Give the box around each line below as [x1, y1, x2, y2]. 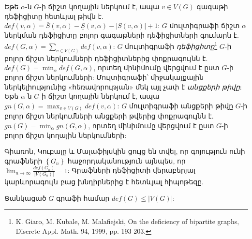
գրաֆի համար [56, 193, 110, 203]
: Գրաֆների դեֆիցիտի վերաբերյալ [67, 165, 196, 175]
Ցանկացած [4, 193, 46, 203]
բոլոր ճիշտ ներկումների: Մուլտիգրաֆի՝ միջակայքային [4, 72, 204, 82]
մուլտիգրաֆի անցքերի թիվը [129, 100, 233, 110]
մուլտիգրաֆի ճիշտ [169, 20, 240, 30]
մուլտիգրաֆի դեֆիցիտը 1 [125, 40, 218, 51]
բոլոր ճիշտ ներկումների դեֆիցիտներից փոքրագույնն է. [4, 53, 208, 63]
